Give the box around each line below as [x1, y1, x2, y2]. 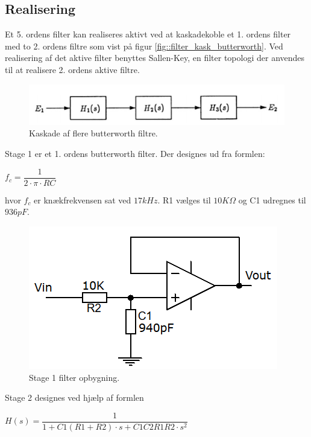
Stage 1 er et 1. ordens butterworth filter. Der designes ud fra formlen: [5, 147, 265, 160]
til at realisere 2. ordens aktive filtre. [5, 63, 140, 75]
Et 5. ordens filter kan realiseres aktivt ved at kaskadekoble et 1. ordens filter [5, 28, 291, 40]
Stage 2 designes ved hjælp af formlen [5, 391, 144, 404]
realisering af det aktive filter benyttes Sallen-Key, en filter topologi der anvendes [5, 51, 305, 64]
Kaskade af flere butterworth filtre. [29, 127, 158, 139]
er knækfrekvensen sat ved [34, 193, 131, 206]
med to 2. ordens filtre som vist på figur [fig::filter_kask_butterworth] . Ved [5, 39, 283, 52]
